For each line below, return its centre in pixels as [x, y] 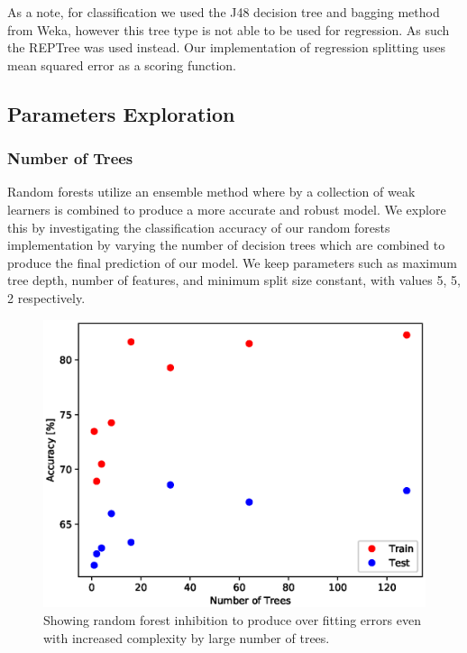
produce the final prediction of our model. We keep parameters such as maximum [232, 262]
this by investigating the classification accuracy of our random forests [199, 227]
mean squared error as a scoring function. [122, 64]
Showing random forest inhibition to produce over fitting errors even [232, 619]
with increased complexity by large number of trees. [187, 637]
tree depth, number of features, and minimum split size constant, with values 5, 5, [234, 280]
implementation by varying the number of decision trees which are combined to [226, 245]
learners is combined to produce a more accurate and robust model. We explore [227, 209]
